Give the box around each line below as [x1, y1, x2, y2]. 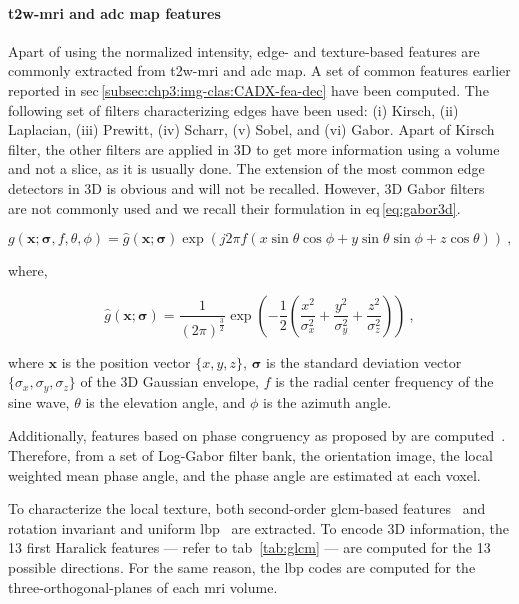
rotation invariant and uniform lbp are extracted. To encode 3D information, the [8, 517, 510, 538]
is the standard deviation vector [266, 351, 462, 372]
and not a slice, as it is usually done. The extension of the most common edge [8, 158, 485, 179]
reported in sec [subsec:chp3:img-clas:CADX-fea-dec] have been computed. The [8, 79, 489, 100]
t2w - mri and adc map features [8, 2, 221, 23]
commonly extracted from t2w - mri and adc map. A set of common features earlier [8, 60, 511, 81]
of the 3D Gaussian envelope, [80, 371, 260, 392]
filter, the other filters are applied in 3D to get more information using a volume [8, 138, 500, 159]
